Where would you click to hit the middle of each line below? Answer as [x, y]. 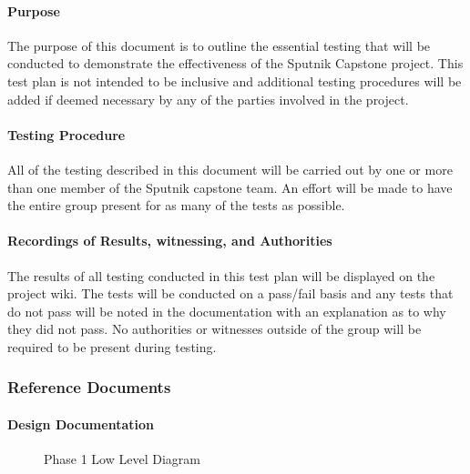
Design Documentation [81, 424]
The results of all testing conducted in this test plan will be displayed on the [221, 275]
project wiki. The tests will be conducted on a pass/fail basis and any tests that [230, 293]
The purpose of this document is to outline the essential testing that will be [219, 45]
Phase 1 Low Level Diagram [122, 459]
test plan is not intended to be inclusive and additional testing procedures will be [235, 81]
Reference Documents [89, 387]
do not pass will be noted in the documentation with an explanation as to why [227, 311]
